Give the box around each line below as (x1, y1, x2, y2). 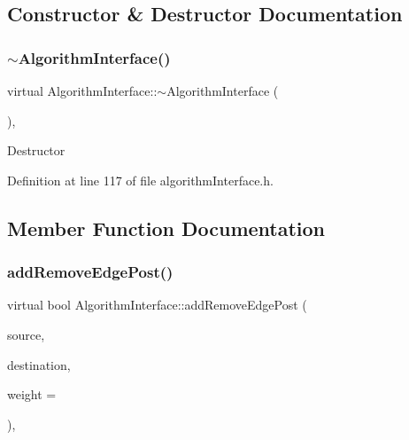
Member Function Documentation (7, 214, 326, 241)
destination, (7, 355, 71, 373)
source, (7, 325, 45, 343)
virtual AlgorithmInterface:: (7, 82, 158, 99)
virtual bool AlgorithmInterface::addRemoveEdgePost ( (7, 295, 307, 314)
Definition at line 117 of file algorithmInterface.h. (7, 170, 274, 189)
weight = (7, 385, 57, 404)
